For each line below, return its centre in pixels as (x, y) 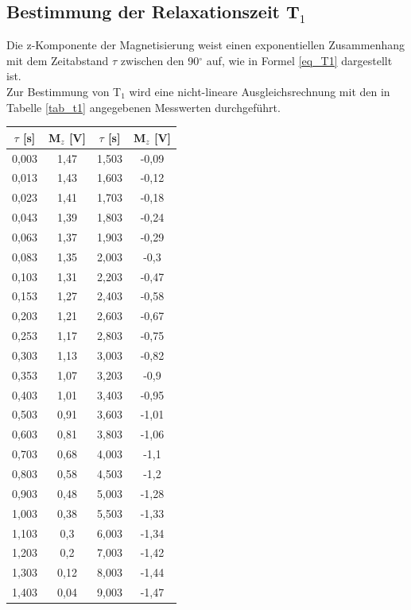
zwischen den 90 (160, 60)
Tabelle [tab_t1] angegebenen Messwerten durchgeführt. (143, 107)
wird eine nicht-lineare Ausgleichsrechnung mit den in (260, 91)
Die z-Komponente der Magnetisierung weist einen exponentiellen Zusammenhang (205, 45)
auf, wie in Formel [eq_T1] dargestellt (299, 60)
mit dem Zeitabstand (58, 60)
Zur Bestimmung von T (64, 91)
